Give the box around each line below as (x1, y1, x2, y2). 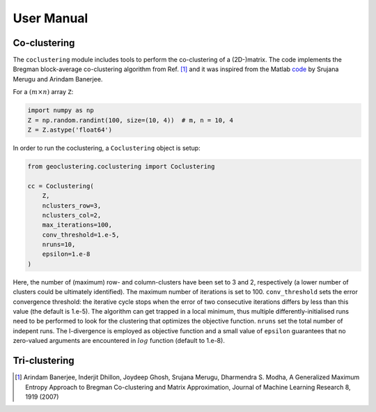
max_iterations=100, (42, 221, 113, 229)
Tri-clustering (13, 355, 75, 367)
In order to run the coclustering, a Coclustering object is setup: (13, 144, 201, 152)
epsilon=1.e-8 (42, 250, 91, 258)
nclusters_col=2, (42, 211, 102, 219)
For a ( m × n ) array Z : (13, 88, 74, 96)
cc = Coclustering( (27, 182, 94, 190)
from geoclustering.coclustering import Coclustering (27, 162, 215, 170)
